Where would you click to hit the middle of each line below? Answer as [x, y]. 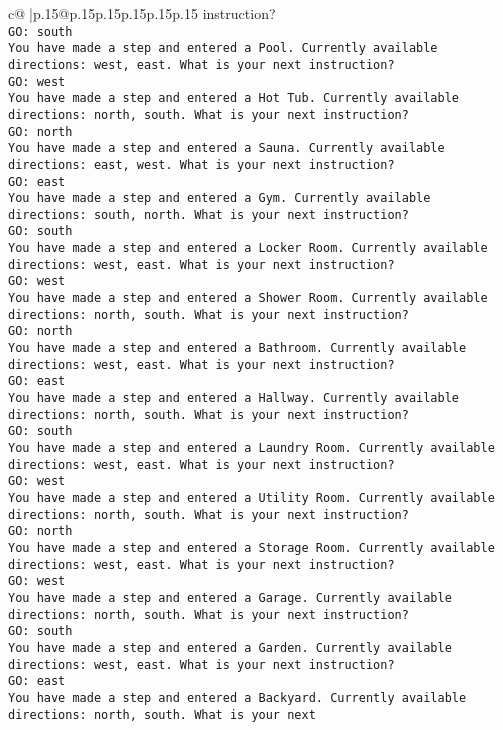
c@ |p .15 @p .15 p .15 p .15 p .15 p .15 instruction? [142, 13]
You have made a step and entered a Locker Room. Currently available [248, 248]
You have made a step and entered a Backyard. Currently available [237, 697]
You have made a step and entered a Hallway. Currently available [234, 398]
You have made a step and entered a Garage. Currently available [230, 597]
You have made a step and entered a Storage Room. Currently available [251, 547]
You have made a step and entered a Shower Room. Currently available [248, 298]
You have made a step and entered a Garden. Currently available [230, 647]
